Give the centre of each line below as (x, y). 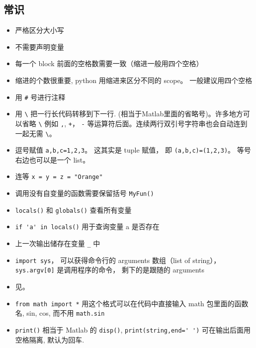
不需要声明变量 (40, 46)
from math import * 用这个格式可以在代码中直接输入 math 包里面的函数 (132, 303)
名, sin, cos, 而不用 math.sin (60, 313)
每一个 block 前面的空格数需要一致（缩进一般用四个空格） (109, 63)
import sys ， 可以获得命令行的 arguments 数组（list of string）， (118, 260)
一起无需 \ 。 (36, 133)
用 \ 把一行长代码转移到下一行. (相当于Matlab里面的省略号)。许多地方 (129, 114)
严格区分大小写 (40, 30)
